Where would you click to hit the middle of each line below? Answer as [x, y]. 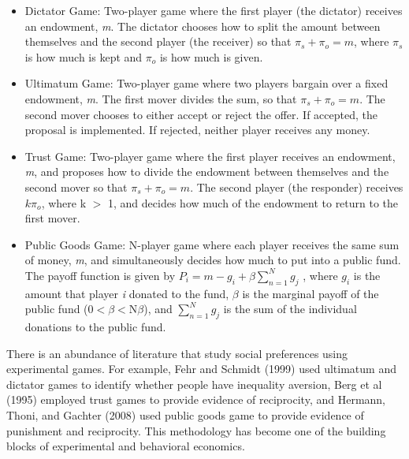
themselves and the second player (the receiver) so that [158, 41]
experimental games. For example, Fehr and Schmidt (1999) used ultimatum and [201, 369]
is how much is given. [211, 56]
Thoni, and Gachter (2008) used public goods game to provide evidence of [185, 415]
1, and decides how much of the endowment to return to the [253, 202]
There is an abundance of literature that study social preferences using [177, 353]
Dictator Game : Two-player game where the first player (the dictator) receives [214, 10]
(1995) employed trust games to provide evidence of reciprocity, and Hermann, [196, 399]
